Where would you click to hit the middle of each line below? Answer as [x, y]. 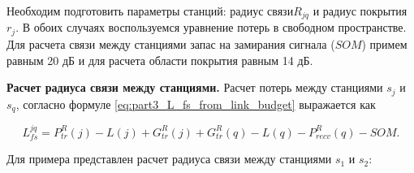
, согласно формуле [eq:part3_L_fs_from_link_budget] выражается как [196, 104]
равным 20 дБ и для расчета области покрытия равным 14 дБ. [160, 60]
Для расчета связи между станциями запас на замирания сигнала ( [171, 43]
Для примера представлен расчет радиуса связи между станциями [169, 159]
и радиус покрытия [360, 11]
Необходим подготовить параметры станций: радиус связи [150, 11]
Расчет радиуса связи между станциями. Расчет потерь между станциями [195, 87]
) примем [384, 43]
